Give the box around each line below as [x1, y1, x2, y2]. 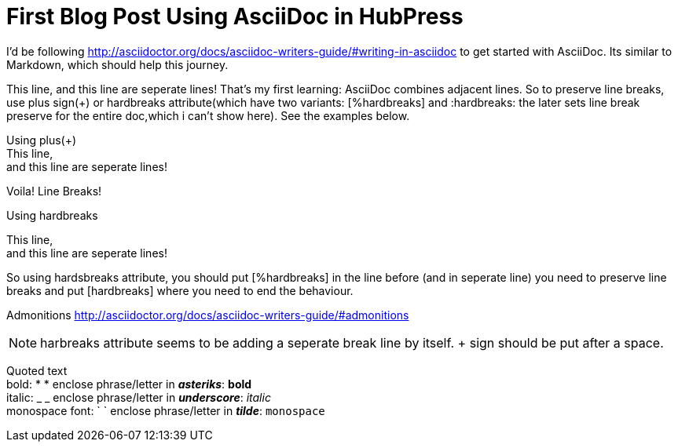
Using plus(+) [6, 133, 77, 147]
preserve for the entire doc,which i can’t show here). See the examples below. [6, 108, 410, 122]
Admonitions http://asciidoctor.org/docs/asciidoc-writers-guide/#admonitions [6, 308, 409, 322]
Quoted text [6, 363, 68, 377]
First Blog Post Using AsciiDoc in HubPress [6, 3, 464, 30]
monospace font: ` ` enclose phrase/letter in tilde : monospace [6, 403, 325, 417]
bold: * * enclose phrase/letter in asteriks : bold [6, 377, 252, 391]
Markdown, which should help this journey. [6, 57, 229, 71]
